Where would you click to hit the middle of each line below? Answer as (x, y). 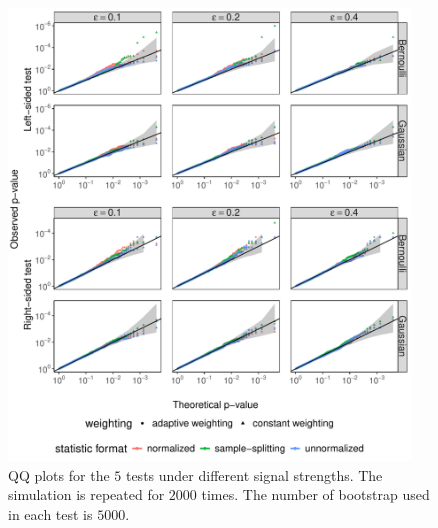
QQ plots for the (59, 474)
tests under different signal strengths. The (254, 474)
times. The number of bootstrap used (315, 494)
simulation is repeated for (86, 494)
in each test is (50, 514)
